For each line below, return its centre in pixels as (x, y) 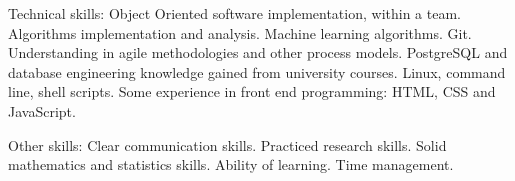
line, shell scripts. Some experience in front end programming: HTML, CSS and (252, 91)
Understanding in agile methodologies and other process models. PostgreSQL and (258, 52)
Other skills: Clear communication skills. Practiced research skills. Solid (227, 144)
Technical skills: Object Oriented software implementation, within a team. (234, 13)
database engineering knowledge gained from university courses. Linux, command (257, 71)
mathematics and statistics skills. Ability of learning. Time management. (231, 164)
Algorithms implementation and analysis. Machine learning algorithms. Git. (240, 32)
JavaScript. (42, 110)
